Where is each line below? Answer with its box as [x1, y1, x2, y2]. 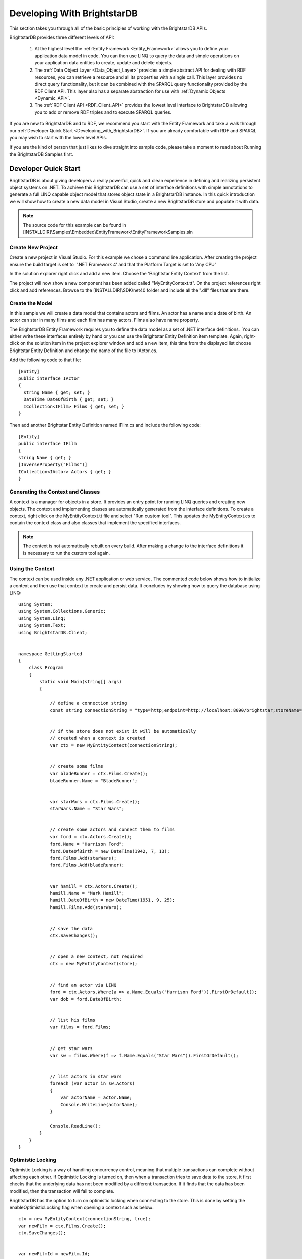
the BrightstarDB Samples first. [9, 151, 74, 157]
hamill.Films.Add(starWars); [50, 904, 122, 910]
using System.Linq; [18, 615, 66, 621]
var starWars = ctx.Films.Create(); [50, 799, 140, 804]
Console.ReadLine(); [50, 1123, 101, 1129]
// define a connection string [50, 700, 127, 706]
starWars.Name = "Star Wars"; [50, 806, 125, 812]
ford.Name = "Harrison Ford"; [50, 841, 125, 847]
